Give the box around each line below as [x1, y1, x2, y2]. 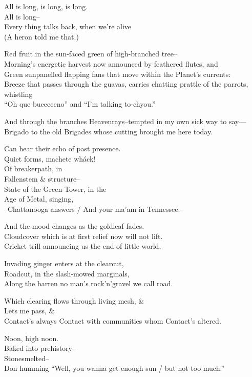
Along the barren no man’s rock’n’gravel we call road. [4, 278, 173, 289]
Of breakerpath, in [4, 163, 62, 174]
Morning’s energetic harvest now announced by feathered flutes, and [4, 58, 218, 69]
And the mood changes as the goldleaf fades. [4, 221, 144, 231]
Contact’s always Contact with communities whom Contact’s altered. [4, 315, 221, 326]
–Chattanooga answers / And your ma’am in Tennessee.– [4, 203, 184, 214]
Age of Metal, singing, [4, 193, 74, 204]
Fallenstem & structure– [4, 173, 80, 184]
